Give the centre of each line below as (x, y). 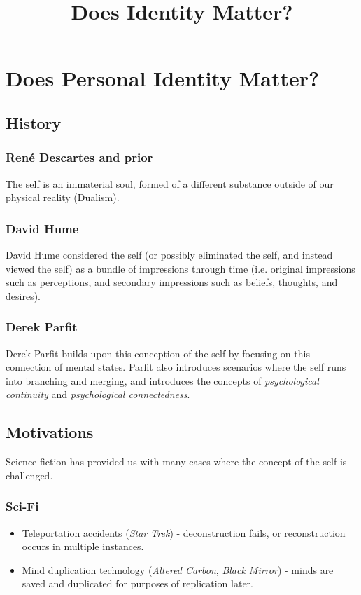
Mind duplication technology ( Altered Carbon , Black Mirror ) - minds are (178, 569)
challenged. (29, 475)
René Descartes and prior (79, 157)
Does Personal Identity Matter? (163, 78)
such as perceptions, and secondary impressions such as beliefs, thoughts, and (172, 282)
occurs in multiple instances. (83, 546)
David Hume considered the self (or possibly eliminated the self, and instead (169, 254)
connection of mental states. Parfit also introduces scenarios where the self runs (176, 367)
